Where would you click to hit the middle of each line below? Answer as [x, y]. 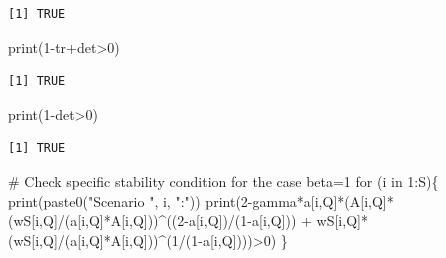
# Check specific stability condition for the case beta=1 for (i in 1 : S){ [223, 180]
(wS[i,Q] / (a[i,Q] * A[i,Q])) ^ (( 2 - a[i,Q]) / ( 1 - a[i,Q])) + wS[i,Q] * [188, 220]
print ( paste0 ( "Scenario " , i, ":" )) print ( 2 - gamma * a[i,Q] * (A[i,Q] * [201, 200]
